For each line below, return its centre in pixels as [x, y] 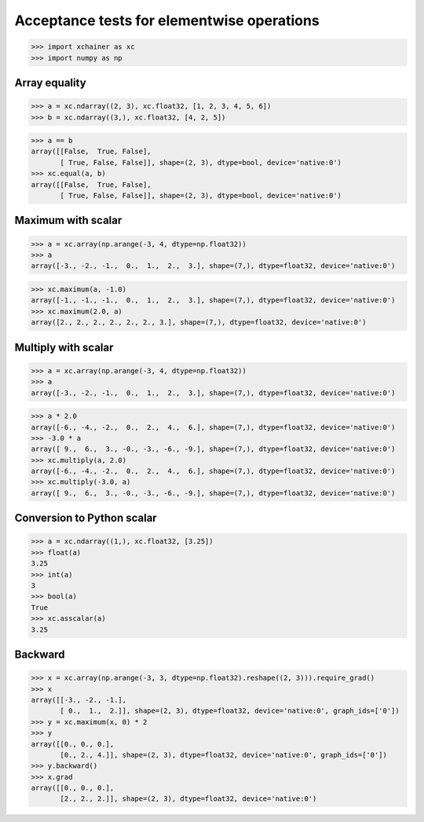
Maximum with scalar [68, 220]
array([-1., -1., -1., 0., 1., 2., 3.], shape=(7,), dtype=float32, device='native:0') [213, 300]
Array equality [50, 83]
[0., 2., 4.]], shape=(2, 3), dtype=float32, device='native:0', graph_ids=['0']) [224, 755]
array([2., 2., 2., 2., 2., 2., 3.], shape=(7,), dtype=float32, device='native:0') [199, 323]
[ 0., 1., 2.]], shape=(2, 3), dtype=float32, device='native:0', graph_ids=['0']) [230, 711]
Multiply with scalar [64, 347]
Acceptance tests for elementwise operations [167, 20]
